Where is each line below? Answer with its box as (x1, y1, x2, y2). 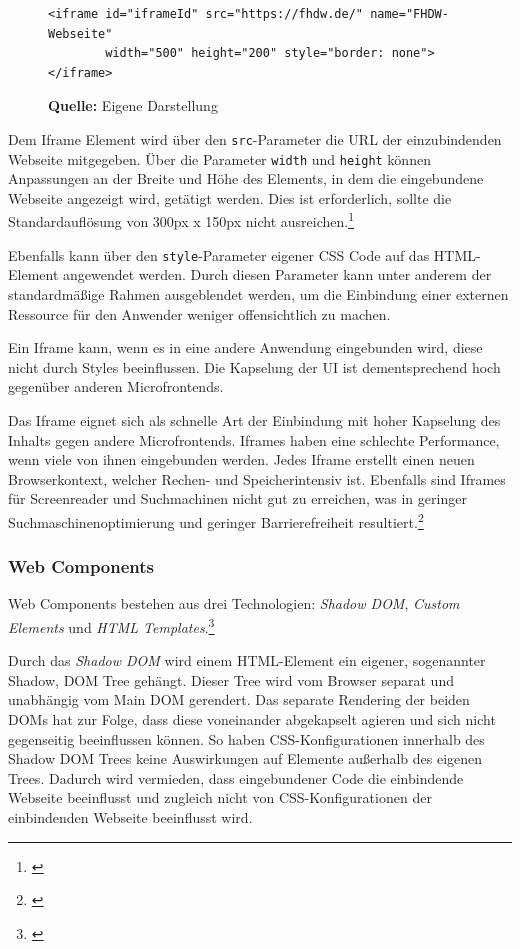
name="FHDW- (370, 7, 449, 21)
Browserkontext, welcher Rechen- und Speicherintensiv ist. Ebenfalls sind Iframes (8, 468, 506, 489)
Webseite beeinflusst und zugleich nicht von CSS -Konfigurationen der (8, 787, 432, 808)
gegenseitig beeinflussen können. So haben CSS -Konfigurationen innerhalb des (8, 728, 485, 749)
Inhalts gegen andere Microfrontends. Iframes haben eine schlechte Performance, (8, 429, 500, 450)
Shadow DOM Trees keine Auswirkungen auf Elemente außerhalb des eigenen (8, 748, 483, 769)
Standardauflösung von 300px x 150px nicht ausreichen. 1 (8, 208, 355, 232)
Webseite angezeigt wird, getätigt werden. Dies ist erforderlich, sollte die (8, 187, 452, 208)
